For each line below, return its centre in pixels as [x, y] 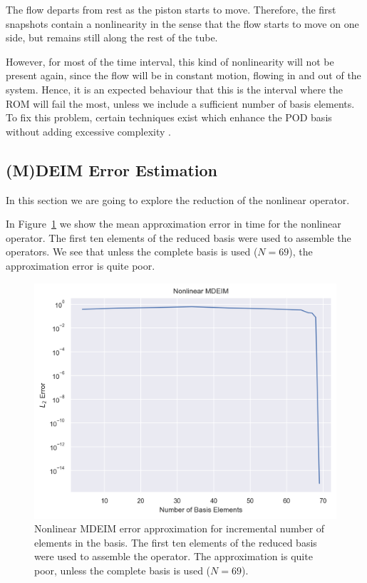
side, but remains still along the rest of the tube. [112, 37]
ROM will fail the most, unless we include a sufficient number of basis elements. [180, 103]
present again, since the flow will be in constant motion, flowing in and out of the [183, 75]
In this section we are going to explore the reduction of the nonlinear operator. [178, 199]
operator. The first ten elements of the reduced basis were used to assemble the [179, 237]
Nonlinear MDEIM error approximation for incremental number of [180, 528]
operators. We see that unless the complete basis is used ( [132, 252]
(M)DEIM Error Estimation [112, 169]
